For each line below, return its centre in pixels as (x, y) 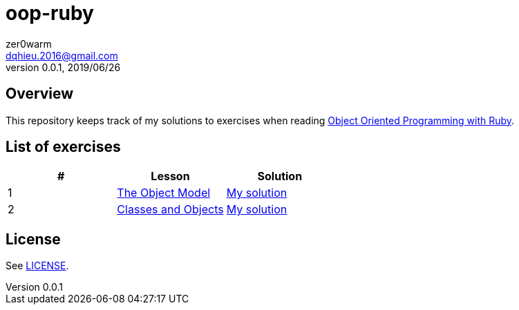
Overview (40, 94)
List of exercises (63, 147)
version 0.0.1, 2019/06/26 (63, 67)
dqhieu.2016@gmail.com (62, 55)
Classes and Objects (170, 210)
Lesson (170, 176)
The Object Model (164, 193)
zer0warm (29, 43)
